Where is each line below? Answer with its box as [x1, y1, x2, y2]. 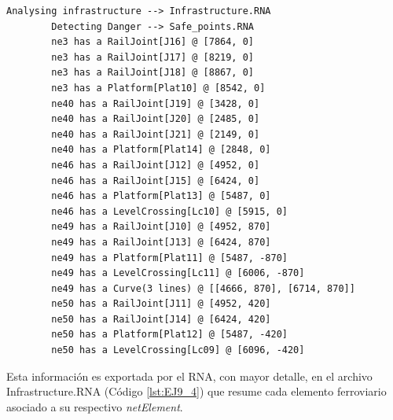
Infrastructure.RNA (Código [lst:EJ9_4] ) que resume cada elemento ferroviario [6, 383, 387, 400]
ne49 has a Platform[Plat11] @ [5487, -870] [51, 252, 288, 263]
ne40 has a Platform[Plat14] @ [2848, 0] [51, 144, 271, 156]
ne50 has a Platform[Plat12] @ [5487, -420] [51, 329, 288, 341]
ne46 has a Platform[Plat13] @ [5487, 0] [51, 190, 271, 202]
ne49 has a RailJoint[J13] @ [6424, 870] [51, 236, 271, 248]
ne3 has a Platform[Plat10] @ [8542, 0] [51, 82, 266, 94]
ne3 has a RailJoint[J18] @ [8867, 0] [51, 67, 254, 79]
